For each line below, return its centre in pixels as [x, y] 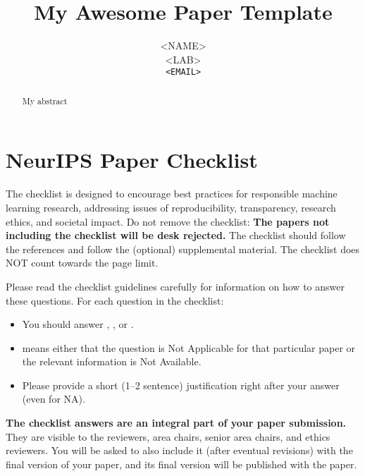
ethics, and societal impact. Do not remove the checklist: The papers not [168, 221]
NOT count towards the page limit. [82, 263]
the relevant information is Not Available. [112, 361]
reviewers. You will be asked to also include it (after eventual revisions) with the [179, 450]
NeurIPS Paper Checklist [132, 160]
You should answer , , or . [78, 324]
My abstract [45, 100]
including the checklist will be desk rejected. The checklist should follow [176, 235]
